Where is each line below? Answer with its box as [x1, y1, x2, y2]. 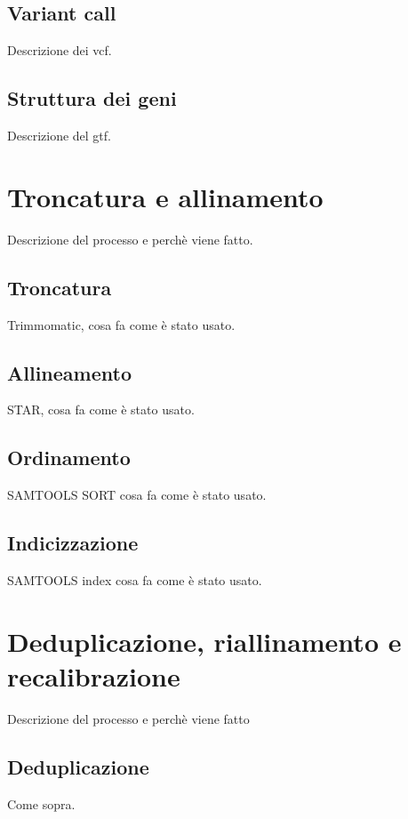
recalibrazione [7, 657, 180, 694]
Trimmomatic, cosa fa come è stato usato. [7, 315, 236, 333]
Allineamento [7, 358, 132, 386]
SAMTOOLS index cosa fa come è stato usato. [7, 570, 262, 589]
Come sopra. [7, 794, 76, 813]
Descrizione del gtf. [7, 126, 111, 144]
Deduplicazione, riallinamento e [7, 622, 402, 659]
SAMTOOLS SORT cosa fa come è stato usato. [7, 486, 267, 504]
